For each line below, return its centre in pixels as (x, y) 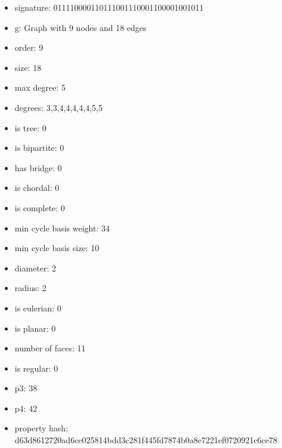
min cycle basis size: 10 (57, 248)
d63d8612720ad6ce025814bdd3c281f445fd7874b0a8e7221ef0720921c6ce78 (146, 440)
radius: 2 (30, 288)
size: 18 (28, 67)
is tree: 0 (30, 127)
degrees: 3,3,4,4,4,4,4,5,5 (58, 107)
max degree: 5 (40, 87)
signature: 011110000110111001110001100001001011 (109, 7)
